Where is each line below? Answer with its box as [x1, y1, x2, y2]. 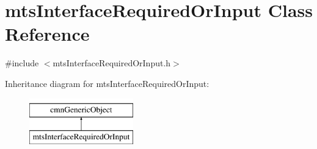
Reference [5, 21, 90, 46]
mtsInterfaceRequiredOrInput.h [53, 57, 171, 69]
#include [5, 57, 39, 69]
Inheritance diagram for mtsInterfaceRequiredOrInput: [5, 77, 210, 89]
